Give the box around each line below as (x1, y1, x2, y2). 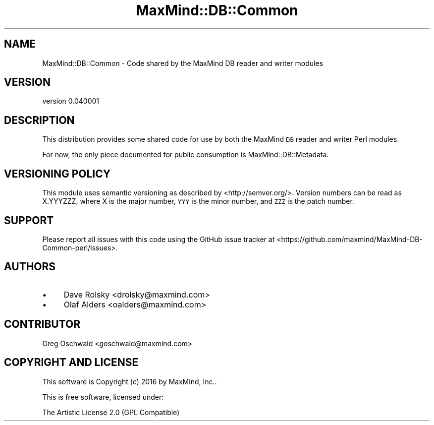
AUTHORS (4, 260, 56, 273)
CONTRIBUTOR (4, 318, 81, 331)
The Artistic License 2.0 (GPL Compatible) (42, 408, 180, 417)
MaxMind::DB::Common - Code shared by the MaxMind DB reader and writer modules (42, 59, 324, 67)
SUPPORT (4, 214, 54, 227)
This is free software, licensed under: (42, 392, 164, 401)
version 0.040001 (42, 97, 100, 106)
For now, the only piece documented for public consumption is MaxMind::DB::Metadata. (42, 150, 329, 159)
